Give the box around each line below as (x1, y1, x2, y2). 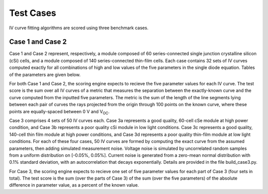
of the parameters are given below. (9, 71, 81, 77)
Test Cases (9, 7, 57, 18)
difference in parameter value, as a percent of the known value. (9, 182, 139, 188)
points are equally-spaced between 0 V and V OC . (9, 108, 110, 116)
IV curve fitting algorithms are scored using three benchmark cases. (9, 25, 149, 31)
